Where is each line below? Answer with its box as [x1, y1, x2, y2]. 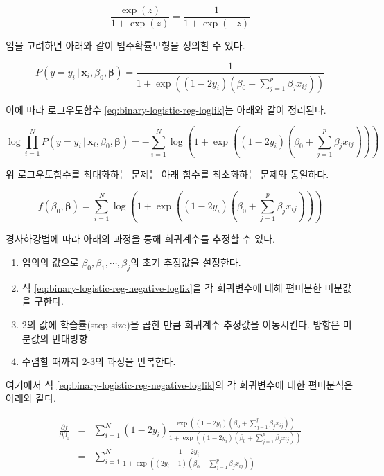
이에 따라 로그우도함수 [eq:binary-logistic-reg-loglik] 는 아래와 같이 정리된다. [6, 102, 326, 116]
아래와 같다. [6, 391, 56, 405]
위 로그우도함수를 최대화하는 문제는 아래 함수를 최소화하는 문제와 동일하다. [6, 167, 329, 181]
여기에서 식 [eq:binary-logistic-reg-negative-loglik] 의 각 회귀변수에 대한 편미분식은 [6, 377, 354, 391]
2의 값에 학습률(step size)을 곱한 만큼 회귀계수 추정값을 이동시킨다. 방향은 [21, 317, 340, 332]
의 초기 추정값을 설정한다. [130, 255, 241, 270]
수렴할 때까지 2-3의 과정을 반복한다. [21, 354, 176, 369]
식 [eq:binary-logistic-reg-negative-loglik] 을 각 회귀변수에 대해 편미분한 [21, 280, 322, 294]
